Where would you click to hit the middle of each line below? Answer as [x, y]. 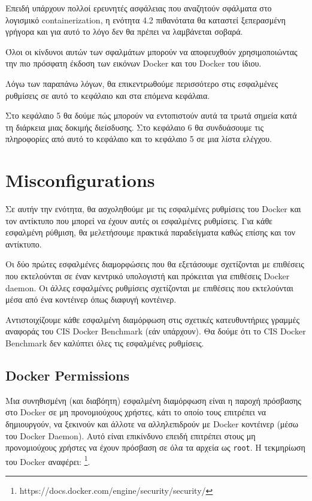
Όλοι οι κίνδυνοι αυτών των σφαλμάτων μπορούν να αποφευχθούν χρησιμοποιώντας [152, 51]
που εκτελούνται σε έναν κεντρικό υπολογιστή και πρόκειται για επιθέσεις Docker [148, 276]
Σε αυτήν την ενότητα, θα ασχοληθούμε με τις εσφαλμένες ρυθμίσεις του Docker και [153, 209]
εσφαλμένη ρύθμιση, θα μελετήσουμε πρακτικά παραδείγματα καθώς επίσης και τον [151, 232]
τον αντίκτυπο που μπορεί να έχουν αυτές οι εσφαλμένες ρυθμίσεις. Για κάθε [139, 220]
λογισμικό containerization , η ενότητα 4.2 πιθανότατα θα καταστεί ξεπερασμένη [146, 19]
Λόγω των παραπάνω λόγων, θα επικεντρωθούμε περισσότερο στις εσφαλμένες [142, 83]
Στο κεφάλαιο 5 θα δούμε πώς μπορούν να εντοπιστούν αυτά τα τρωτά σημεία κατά [151, 115]
